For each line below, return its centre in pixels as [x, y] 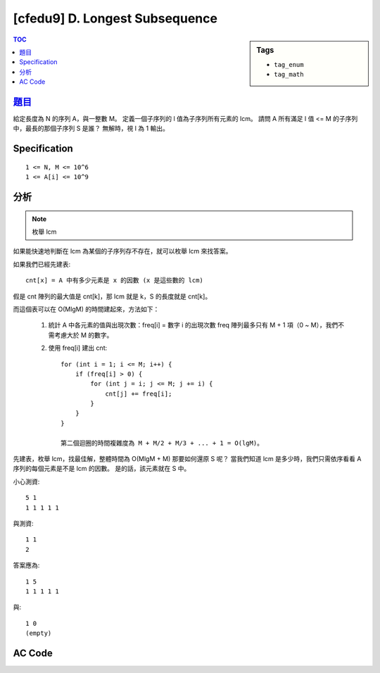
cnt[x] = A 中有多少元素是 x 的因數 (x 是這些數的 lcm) [114, 281]
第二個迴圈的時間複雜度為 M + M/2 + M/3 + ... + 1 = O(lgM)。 [162, 443]
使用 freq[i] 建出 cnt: [78, 348]
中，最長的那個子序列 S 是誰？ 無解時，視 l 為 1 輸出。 [91, 128]
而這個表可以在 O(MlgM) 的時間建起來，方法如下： [86, 309]
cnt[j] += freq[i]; [139, 394]
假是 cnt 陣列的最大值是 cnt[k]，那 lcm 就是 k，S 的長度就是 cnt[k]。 [112, 296]
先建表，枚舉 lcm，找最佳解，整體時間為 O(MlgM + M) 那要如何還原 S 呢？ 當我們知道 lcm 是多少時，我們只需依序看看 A [187, 459]
